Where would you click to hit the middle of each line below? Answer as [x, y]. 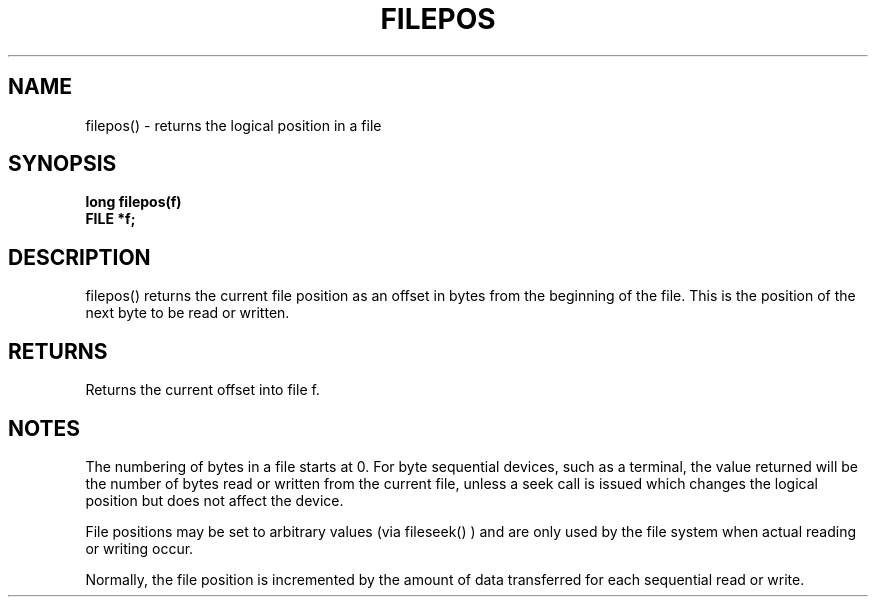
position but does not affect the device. [214, 500]
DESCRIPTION [79, 257]
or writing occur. [139, 548]
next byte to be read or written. [187, 313]
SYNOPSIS [62, 164]
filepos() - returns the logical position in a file [233, 125]
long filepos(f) [133, 202]
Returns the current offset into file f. [202, 390]
